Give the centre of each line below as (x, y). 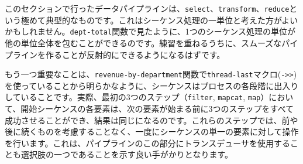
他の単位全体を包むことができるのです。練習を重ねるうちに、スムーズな (143, 42)
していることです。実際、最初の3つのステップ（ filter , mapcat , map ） (137, 97)
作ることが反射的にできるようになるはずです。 (135, 54)
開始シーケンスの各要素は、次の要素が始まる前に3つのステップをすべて (157, 108)
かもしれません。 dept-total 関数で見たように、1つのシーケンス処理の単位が (150, 31)
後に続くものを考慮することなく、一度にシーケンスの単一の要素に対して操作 (152, 131)
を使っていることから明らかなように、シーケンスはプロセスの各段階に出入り (152, 85)
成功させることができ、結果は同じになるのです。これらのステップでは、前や (151, 120)
